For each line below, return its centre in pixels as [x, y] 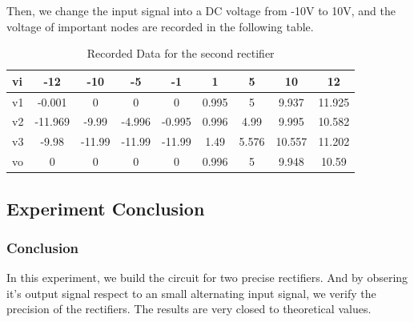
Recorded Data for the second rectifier [181, 53]
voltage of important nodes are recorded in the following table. [160, 26]
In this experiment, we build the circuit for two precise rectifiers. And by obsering [207, 278]
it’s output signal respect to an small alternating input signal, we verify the [191, 293]
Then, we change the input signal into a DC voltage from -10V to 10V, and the [201, 10]
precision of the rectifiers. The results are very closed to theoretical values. [189, 309]
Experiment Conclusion [106, 208]
